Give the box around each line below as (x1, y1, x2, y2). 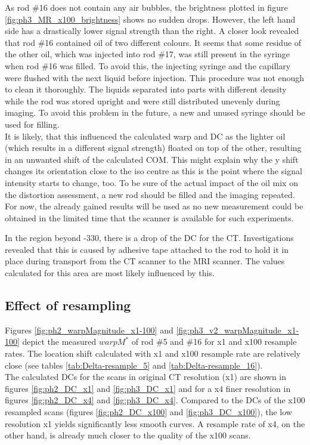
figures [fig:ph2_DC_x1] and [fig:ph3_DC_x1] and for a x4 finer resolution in (5, 382, 291, 394)
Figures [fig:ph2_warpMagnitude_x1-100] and (5, 323, 173, 336)
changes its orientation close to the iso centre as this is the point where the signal (5, 165, 302, 177)
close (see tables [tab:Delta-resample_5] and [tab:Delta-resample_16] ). (5, 359, 263, 371)
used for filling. (5, 118, 60, 130)
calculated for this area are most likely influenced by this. (5, 267, 215, 279)
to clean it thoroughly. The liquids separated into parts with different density (5, 83, 287, 95)
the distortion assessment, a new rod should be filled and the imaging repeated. (5, 188, 295, 200)
